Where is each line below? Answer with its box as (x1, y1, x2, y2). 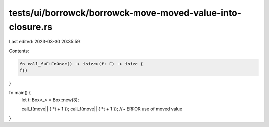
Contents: (9, 48, 29, 54)
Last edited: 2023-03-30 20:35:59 (9, 39, 80, 45)
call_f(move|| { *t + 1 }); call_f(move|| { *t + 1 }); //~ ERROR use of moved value (21, 106, 183, 112)
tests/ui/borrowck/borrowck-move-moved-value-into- (9, 7, 242, 18)
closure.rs (9, 21, 53, 32)
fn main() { (9, 90, 31, 96)
